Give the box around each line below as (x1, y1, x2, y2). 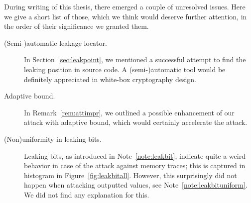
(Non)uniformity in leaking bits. (4, 133, 102, 144)
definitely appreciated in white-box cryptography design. (24, 74, 196, 84)
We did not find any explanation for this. (24, 189, 149, 200)
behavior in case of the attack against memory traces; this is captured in (24, 160, 246, 171)
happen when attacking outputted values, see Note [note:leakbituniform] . (24, 180, 248, 190)
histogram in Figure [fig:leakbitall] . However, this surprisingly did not (24, 170, 237, 180)
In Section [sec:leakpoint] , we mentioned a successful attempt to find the (24, 54, 246, 65)
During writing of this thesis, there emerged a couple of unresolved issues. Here (4, 1, 246, 11)
